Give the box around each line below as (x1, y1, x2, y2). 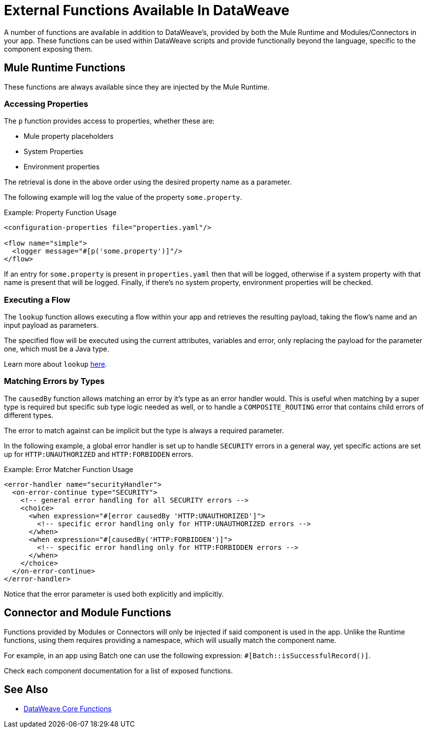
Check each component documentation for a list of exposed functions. (4, 666, 233, 675)
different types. (4, 411, 54, 419)
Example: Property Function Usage (4, 208, 117, 217)
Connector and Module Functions (4, 606, 171, 619)
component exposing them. (4, 44, 93, 53)
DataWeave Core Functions (24, 704, 112, 713)
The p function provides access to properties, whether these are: (4, 117, 215, 126)
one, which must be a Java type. (4, 345, 109, 353)
